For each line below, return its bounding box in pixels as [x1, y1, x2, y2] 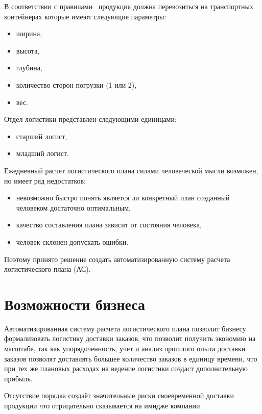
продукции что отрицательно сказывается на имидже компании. [4, 400, 202, 410]
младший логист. [16, 148, 69, 159]
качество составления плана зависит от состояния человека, [16, 219, 202, 230]
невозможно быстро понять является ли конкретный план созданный [16, 192, 230, 203]
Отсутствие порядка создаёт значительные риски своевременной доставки [4, 390, 234, 401]
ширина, [16, 28, 42, 39]
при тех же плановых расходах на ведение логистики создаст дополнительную [4, 363, 248, 374]
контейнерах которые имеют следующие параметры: [4, 11, 166, 21]
